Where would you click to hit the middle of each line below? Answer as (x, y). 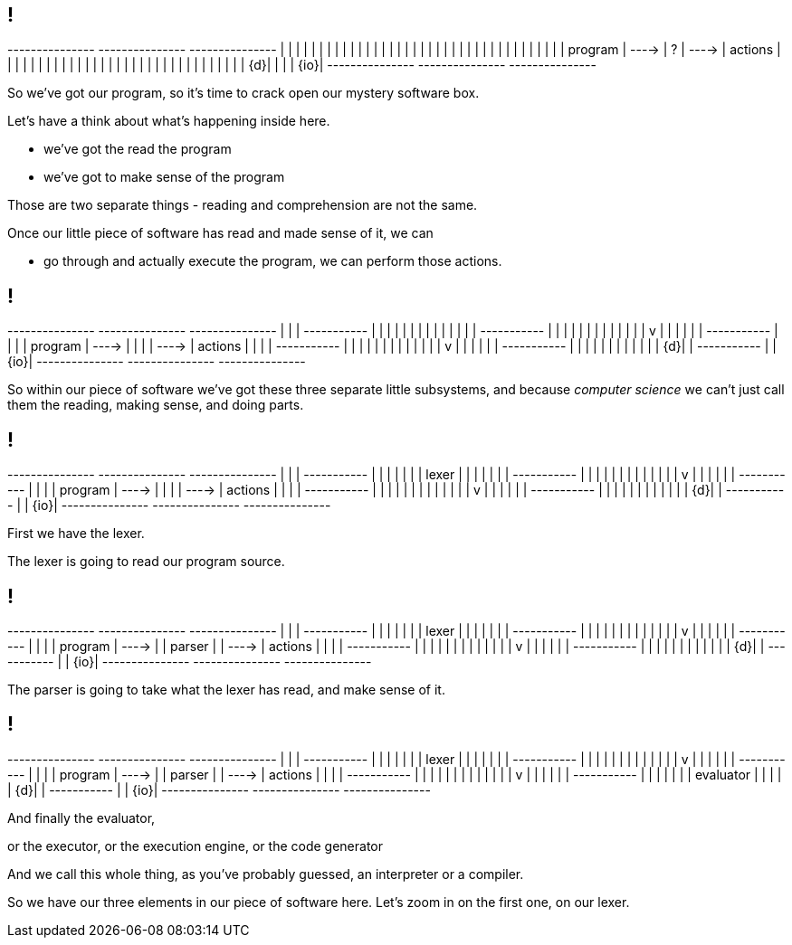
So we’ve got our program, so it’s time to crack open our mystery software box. (243, 93)
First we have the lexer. (76, 534)
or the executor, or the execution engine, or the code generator (195, 846)
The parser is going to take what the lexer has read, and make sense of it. (226, 689)
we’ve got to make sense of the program (164, 177)
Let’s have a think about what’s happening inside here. (169, 121)
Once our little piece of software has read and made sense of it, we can (220, 233)
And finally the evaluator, (81, 817)
